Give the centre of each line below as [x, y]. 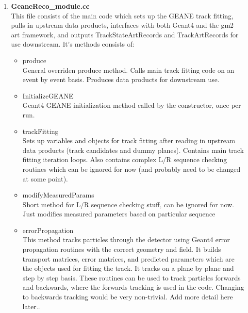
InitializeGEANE [48, 95]
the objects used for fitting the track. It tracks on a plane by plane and [128, 268]
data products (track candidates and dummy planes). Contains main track [133, 150]
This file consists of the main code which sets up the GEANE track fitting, [122, 15]
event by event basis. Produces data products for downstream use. [121, 79]
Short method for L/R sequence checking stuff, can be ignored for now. [128, 204]
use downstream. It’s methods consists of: [73, 44]
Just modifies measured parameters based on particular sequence [119, 214]
